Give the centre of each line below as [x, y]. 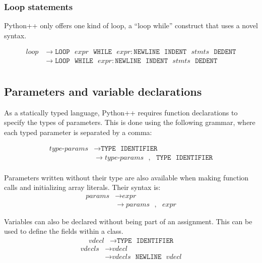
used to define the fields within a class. [64, 231]
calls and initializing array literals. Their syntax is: [82, 187]
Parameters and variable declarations [103, 91]
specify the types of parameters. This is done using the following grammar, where [130, 122]
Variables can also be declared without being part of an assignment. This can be [128, 221]
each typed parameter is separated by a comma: [78, 132]
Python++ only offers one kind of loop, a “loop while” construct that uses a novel [131, 25]
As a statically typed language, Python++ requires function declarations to [121, 112]
